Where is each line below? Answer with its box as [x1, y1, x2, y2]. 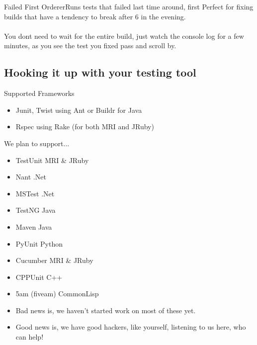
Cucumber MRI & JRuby [15, 255, 93, 265]
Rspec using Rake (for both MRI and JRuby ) [15, 121, 154, 132]
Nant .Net [15, 172, 46, 182]
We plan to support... [4, 138, 70, 148]
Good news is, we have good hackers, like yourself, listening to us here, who [15, 322, 246, 332]
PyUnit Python [15, 238, 63, 249]
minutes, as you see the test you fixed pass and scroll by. [4, 40, 176, 51]
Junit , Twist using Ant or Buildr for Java [15, 104, 142, 115]
